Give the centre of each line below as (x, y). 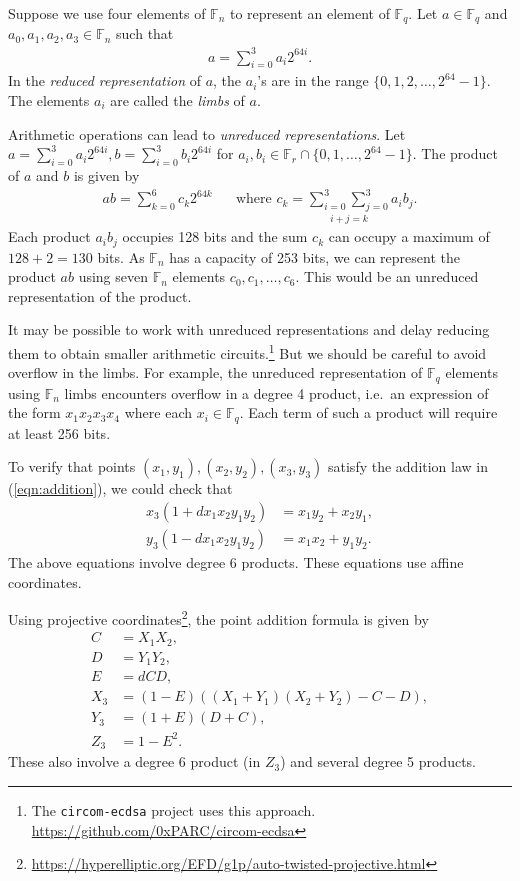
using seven (113, 276)
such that (145, 33)
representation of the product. (100, 295)
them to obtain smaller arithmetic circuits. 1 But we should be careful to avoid (247, 351)
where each (158, 412)
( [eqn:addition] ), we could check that (120, 488)
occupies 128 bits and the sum (215, 236)
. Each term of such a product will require (368, 412)
